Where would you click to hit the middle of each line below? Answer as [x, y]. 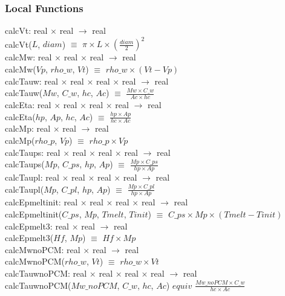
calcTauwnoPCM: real [46, 273]
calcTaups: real [33, 152]
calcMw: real [28, 57]
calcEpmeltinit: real [41, 202]
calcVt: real [26, 31]
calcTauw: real [31, 81]
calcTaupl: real [32, 177]
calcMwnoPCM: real [43, 249]
